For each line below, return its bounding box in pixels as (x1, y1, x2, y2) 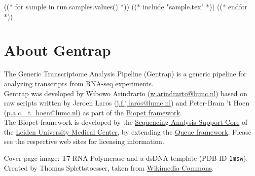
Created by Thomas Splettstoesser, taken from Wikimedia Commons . (4, 162, 214, 173)
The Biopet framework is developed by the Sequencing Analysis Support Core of (4, 117, 248, 127)
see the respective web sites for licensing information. (4, 136, 164, 146)
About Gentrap (4, 40, 111, 60)
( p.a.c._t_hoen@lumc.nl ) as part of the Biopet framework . (4, 107, 182, 117)
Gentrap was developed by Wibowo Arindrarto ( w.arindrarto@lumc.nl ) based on (4, 88, 247, 98)
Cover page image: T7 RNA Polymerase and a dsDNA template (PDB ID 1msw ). (4, 153, 248, 163)
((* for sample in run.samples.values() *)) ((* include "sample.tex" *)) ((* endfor (4, 1, 248, 11)
